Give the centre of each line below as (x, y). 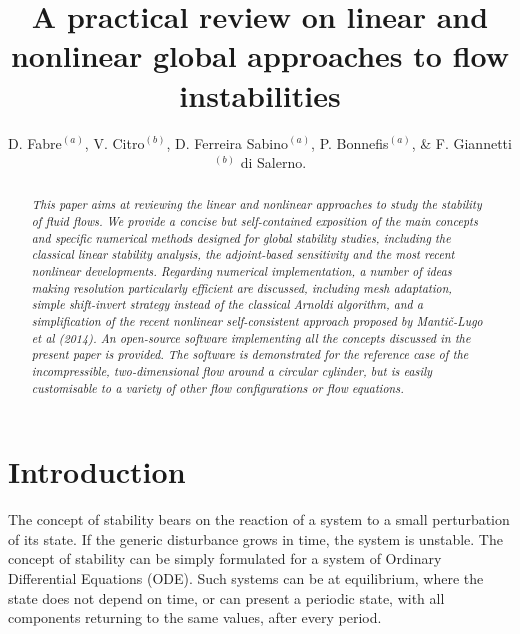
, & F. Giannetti (461, 142)
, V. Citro (114, 142)
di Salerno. (273, 162)
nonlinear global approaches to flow (260, 55)
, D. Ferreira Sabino (227, 142)
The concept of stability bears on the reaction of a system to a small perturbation (259, 519)
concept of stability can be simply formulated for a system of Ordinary (225, 558)
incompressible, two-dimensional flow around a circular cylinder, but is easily (231, 371)
